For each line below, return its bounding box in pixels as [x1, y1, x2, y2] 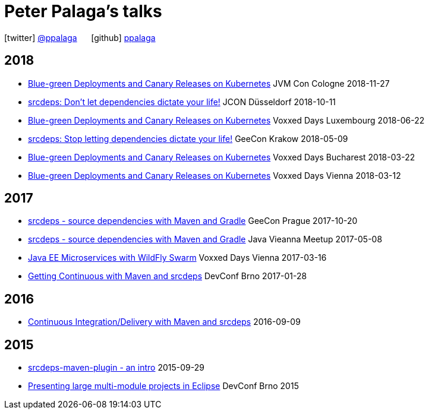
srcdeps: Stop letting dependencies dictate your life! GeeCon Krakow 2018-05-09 [28, 133, 348, 144]
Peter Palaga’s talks [4, 1, 162, 21]
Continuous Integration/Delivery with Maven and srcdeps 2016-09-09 [28, 317, 301, 327]
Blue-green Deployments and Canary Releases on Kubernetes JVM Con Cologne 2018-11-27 [28, 78, 390, 89]
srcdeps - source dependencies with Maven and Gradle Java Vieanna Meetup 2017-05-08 [28, 234, 383, 245]
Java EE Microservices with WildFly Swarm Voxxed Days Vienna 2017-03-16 [28, 252, 327, 263]
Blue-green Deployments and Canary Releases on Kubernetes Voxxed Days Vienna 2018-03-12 [28, 170, 401, 181]
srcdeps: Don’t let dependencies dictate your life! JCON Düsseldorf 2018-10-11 [28, 96, 336, 107]
